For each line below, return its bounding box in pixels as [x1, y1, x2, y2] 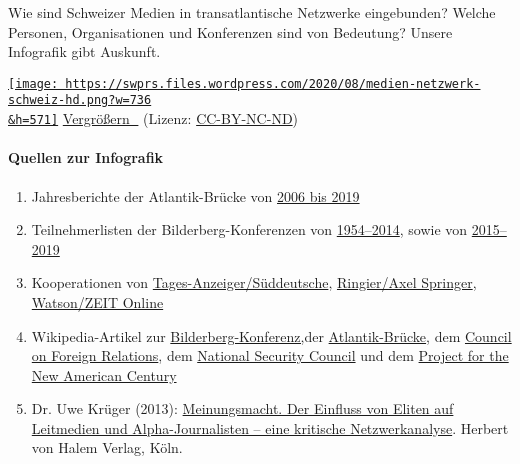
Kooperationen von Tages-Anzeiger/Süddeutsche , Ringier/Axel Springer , [31, 272, 477, 293]
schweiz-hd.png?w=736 [8, 93, 152, 108]
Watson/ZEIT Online [31, 291, 164, 312]
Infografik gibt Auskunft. [8, 41, 161, 62]
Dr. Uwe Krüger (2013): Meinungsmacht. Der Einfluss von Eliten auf [31, 398, 454, 419]
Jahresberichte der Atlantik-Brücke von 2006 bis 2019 [31, 185, 360, 206]
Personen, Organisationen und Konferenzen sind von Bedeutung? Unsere [8, 21, 453, 42]
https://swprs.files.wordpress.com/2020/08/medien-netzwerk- [65, 76, 481, 91]
